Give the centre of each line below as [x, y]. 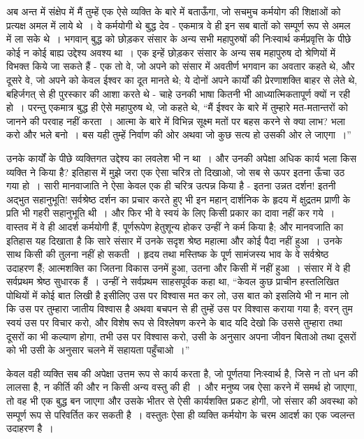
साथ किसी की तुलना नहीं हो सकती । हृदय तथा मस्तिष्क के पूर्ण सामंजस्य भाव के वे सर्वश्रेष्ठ [168, 254]
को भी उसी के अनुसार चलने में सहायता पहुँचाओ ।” [98, 350]
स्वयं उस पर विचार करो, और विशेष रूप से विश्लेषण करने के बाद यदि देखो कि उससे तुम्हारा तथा [174, 323]
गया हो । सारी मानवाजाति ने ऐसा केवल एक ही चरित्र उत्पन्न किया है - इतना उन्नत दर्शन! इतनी [171, 186]
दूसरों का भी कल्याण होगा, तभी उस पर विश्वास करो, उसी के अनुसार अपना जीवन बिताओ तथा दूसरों [181, 336]
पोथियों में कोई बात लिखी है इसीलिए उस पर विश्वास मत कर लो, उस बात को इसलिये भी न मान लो [178, 295]
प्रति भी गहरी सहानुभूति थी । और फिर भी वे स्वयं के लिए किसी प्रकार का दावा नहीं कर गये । [171, 213]
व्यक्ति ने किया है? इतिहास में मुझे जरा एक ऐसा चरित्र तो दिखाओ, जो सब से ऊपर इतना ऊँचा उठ [176, 172]
